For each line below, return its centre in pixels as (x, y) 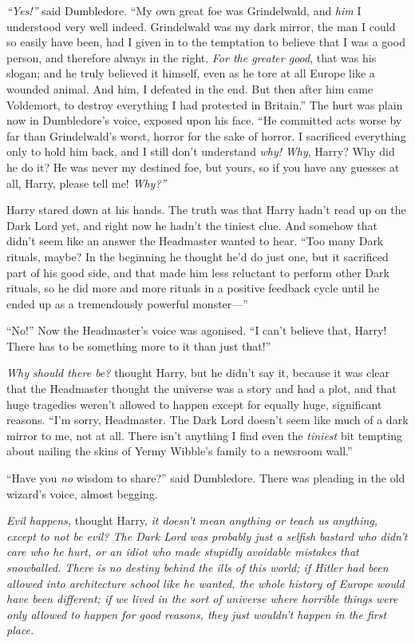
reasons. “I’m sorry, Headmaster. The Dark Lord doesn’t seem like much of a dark (207, 420)
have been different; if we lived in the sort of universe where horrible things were (202, 599)
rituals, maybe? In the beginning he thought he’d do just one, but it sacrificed (198, 256)
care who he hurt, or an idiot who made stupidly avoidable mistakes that (183, 552)
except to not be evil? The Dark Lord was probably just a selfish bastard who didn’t (207, 536)
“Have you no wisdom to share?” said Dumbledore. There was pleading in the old (206, 478)
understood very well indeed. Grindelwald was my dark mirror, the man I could (201, 26)
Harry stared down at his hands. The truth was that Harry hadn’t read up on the (206, 210)
